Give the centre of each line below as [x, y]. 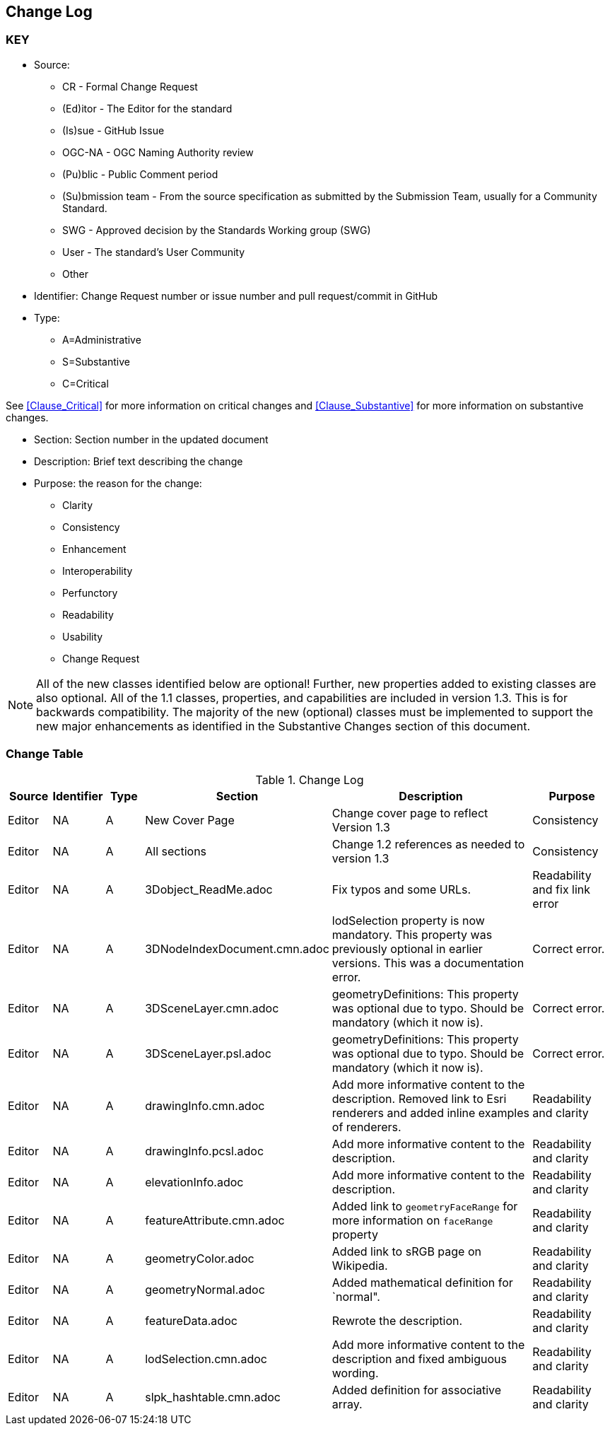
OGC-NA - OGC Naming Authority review [158, 152]
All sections [176, 851]
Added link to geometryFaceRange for [425, 1206]
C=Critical [86, 383]
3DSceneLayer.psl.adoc [208, 1053]
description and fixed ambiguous [419, 1359]
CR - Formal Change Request [130, 86]
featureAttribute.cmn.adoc [215, 1220]
